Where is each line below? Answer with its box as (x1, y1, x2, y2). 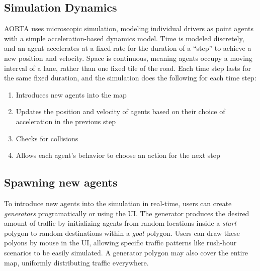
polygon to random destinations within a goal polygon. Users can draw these (4, 227, 240, 238)
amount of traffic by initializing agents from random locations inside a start (4, 218, 237, 228)
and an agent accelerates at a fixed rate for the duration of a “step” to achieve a (4, 43, 251, 53)
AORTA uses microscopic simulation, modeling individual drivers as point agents (4, 23, 253, 34)
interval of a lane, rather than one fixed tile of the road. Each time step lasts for (4, 62, 251, 73)
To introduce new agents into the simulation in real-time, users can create (4, 198, 232, 208)
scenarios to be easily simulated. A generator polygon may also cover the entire (4, 247, 248, 257)
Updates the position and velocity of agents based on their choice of (16, 106, 225, 117)
